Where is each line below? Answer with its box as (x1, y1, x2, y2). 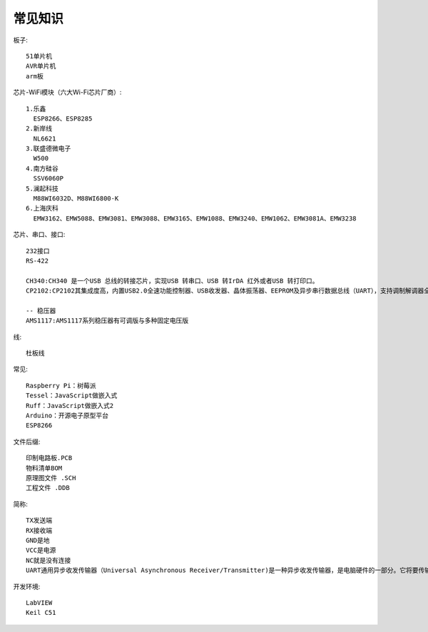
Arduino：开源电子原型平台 (26, 412, 109, 420)
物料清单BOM (26, 464, 63, 472)
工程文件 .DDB (26, 484, 71, 492)
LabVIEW (26, 598, 53, 606)
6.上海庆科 (26, 204, 58, 213)
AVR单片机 (26, 62, 56, 71)
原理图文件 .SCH (26, 474, 76, 481)
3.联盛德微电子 (26, 145, 71, 153)
